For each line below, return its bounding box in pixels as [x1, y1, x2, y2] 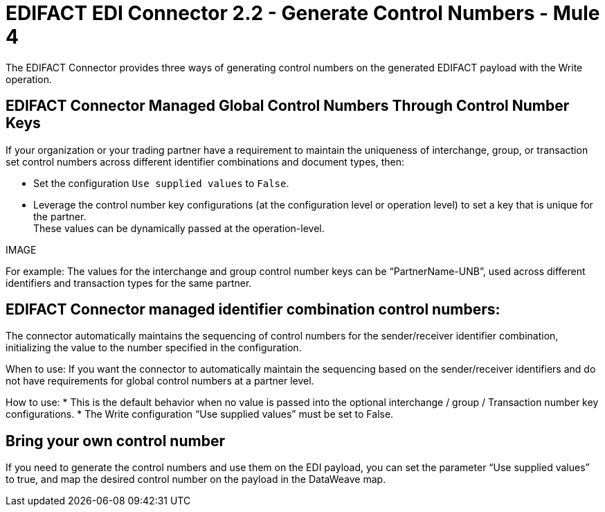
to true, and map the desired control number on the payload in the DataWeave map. [6, 473, 386, 486]
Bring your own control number [6, 432, 225, 450]
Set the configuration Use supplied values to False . [33, 177, 289, 189]
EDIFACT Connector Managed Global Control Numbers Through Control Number [6, 97, 570, 115]
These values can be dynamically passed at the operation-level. [33, 222, 325, 234]
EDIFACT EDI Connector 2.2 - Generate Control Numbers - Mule [6, 1, 600, 25]
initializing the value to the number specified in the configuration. [6, 342, 302, 354]
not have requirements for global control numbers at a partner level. [6, 375, 314, 387]
